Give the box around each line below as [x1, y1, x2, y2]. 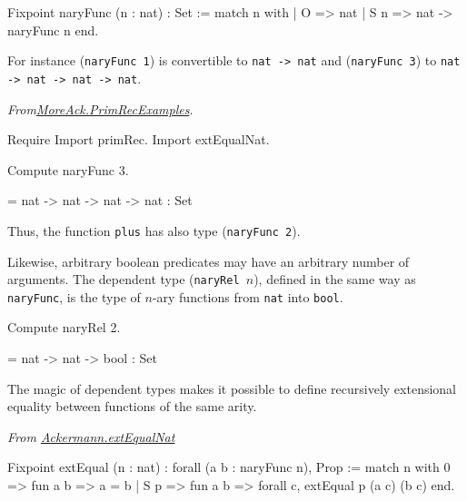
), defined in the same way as [253, 270, 416, 289]
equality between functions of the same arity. [7, 397, 257, 416]
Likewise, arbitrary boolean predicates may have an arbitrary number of [7, 251, 410, 270]
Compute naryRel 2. [7, 318, 121, 337]
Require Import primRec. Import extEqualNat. [7, 130, 270, 149]
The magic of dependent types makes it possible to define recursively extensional [7, 378, 457, 398]
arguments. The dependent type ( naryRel [7, 270, 240, 289]
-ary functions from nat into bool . [152, 287, 343, 306]
